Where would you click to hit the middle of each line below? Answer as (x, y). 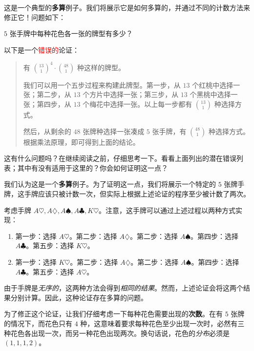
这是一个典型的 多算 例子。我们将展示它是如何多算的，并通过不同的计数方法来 (127, 7)
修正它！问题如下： (35, 17)
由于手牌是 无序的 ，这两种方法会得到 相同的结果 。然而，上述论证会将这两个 (124, 288)
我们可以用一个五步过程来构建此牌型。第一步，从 (102, 85)
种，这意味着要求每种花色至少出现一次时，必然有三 (162, 323)
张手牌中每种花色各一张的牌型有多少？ (71, 33)
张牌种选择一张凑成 (114, 131)
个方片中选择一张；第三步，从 (131, 94)
